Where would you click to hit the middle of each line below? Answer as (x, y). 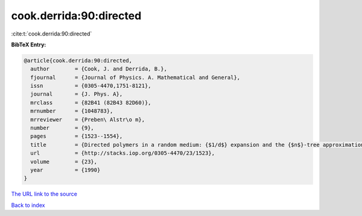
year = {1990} (65, 170)
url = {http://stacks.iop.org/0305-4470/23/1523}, (123, 153)
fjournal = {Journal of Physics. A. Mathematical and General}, (135, 77)
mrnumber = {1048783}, (72, 111)
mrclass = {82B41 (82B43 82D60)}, (91, 103)
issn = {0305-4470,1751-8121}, (91, 86)
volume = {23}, (64, 162)
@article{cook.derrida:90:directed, (78, 60)
